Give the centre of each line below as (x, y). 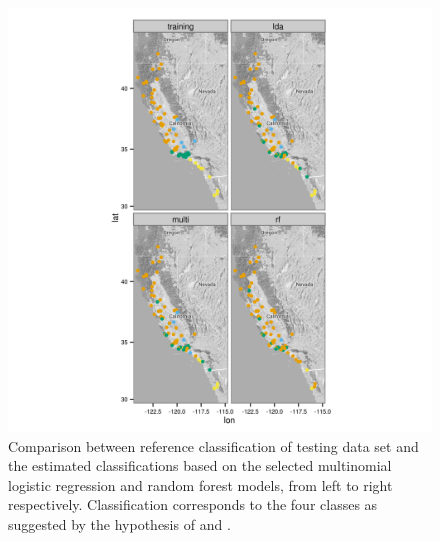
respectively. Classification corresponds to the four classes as (193, 504)
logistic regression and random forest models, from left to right (200, 484)
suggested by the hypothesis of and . (119, 523)
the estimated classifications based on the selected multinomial (200, 465)
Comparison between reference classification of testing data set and (213, 445)
